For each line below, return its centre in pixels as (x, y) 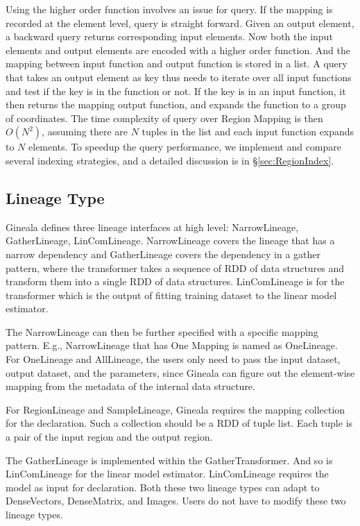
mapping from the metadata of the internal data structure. (130, 386)
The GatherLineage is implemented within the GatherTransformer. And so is (169, 460)
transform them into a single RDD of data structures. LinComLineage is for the (175, 281)
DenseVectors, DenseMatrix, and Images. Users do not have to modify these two (176, 501)
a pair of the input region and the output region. (109, 437)
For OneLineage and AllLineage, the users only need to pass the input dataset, (173, 359)
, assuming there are (85, 131)
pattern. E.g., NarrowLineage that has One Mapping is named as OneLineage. (172, 345)
